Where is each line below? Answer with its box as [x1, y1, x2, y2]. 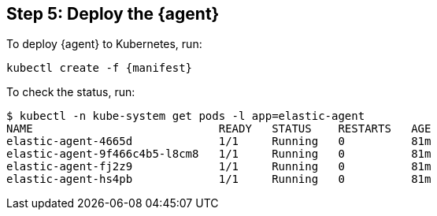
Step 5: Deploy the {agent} [6, 4, 220, 24]
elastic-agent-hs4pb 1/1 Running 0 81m [6, 173, 431, 186]
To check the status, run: [6, 85, 135, 99]
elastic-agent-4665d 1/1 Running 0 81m [6, 135, 431, 148]
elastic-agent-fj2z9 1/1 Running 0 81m [6, 160, 431, 173]
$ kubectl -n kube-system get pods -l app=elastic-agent [6, 110, 365, 123]
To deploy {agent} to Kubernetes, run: [6, 37, 202, 51]
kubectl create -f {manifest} [6, 61, 193, 75]
